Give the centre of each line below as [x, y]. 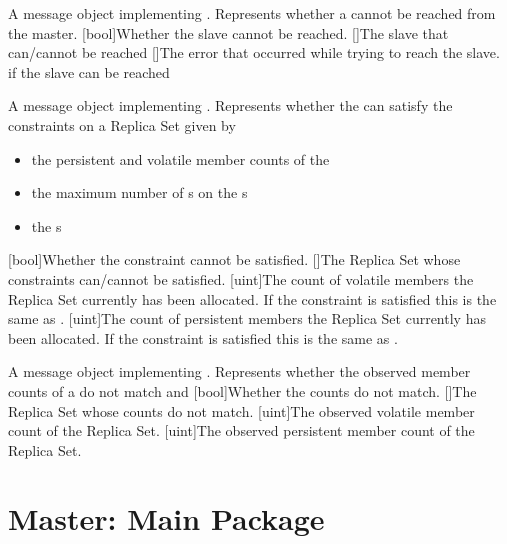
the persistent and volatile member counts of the [180, 158]
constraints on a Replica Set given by [122, 124]
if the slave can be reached [89, 71]
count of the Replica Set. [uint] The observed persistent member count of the [241, 430]
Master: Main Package [166, 518]
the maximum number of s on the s [139, 192]
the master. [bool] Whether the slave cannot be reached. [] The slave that [228, 32]
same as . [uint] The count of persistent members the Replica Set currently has [247, 318]
